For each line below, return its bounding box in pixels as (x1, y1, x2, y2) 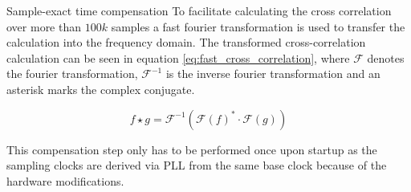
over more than (6, 18, 82, 35)
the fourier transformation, (6, 65, 138, 82)
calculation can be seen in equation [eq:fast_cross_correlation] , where (6, 49, 350, 66)
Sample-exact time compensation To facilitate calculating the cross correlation (6, 2, 392, 18)
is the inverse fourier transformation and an (165, 65, 380, 82)
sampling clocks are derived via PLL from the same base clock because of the (6, 157, 387, 174)
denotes (367, 49, 405, 66)
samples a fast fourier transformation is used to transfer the (111, 18, 405, 35)
